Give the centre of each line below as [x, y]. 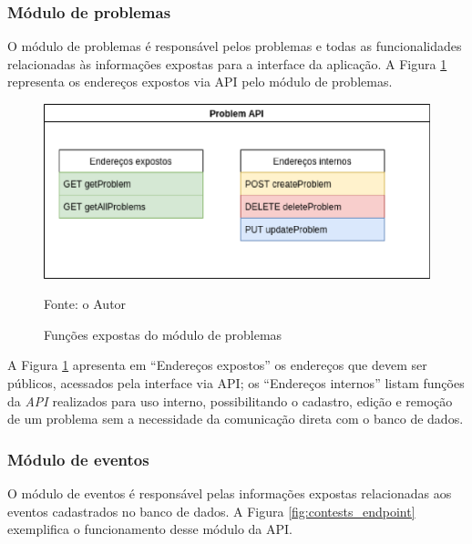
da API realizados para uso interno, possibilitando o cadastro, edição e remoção [230, 400]
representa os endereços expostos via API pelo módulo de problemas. [200, 82]
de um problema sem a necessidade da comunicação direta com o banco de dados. [236, 419]
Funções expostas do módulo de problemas [163, 334]
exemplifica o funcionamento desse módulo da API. [150, 529]
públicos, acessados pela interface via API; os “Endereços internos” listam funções [236, 383]
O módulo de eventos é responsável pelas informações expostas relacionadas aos [230, 493]
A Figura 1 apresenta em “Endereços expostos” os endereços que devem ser [217, 365]
